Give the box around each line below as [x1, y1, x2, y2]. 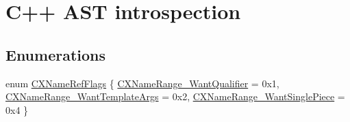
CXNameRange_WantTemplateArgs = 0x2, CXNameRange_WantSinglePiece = [5, 89, 345, 104]
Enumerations [5, 44, 106, 65]
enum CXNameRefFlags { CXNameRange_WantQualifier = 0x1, [5, 76, 279, 90]
